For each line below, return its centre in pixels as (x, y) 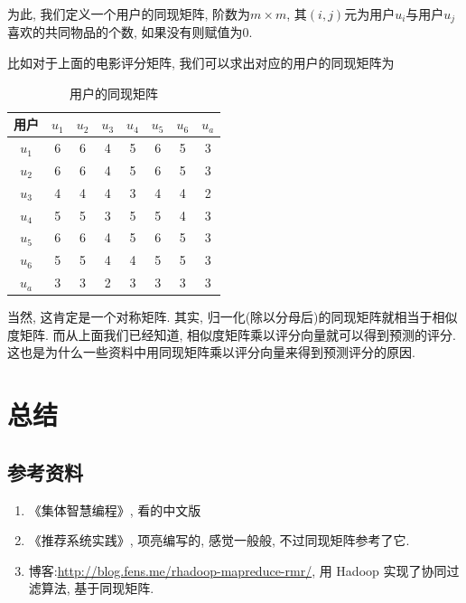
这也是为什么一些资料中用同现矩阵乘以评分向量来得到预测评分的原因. (211, 352)
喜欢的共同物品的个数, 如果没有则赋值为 (125, 32)
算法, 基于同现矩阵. (98, 588)
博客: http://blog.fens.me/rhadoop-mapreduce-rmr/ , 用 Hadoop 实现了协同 (238, 570)
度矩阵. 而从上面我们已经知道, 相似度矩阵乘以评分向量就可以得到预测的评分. (232, 334)
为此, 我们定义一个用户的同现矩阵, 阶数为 (129, 14)
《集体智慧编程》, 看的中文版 (115, 509)
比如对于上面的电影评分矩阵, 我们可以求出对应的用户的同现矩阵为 (201, 63)
